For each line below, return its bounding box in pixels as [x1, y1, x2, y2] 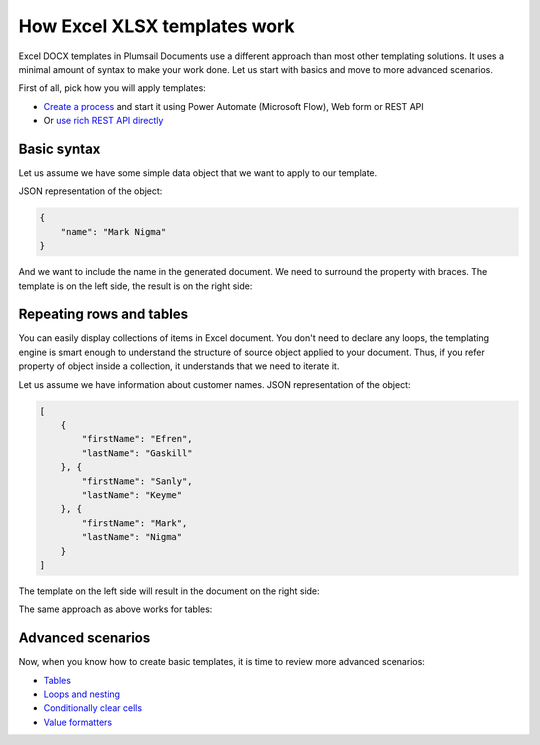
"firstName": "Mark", [81, 517, 188, 529]
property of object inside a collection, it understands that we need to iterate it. [18, 360, 340, 372]
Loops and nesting [43, 688, 120, 700]
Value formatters [43, 716, 113, 728]
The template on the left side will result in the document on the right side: [18, 585, 320, 597]
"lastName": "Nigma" [81, 531, 183, 543]
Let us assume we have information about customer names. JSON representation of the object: [18, 378, 411, 390]
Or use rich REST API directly [43, 115, 164, 127]
